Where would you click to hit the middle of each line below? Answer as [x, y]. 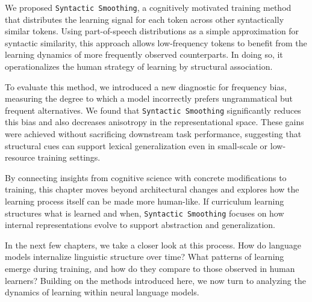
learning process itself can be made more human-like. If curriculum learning [145, 201]
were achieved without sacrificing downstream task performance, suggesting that [153, 134]
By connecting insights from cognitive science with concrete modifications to [146, 177]
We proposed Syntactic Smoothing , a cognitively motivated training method [148, 7]
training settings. [69, 157]
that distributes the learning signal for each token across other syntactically [145, 19]
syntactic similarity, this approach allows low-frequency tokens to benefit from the [156, 42]
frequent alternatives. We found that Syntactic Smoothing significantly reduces [153, 110]
